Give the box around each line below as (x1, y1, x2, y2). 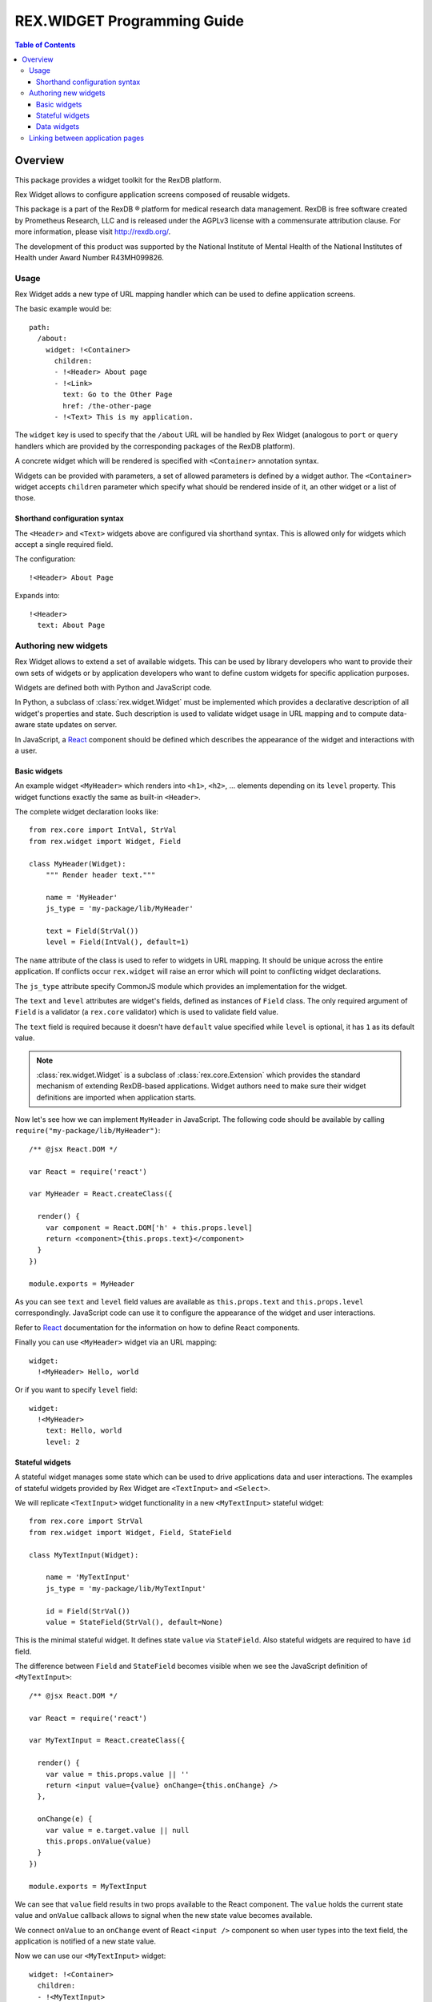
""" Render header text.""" (45, 870, 156, 880)
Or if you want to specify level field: (14, 1385, 138, 1395)
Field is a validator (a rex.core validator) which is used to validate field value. (14, 1007, 279, 1017)
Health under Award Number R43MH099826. (14, 252, 164, 262)
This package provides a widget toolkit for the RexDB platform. (14, 175, 222, 184)
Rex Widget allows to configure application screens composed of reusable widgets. (14, 189, 290, 199)
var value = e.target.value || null (45, 1826, 190, 1835)
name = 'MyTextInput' (45, 1573, 131, 1582)
